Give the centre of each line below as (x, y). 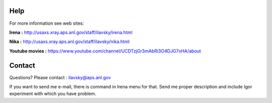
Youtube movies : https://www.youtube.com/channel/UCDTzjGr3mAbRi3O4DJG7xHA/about (105, 51)
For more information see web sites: (47, 23)
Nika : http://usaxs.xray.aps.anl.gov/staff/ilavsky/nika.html (70, 42)
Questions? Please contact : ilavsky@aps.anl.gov (60, 77)
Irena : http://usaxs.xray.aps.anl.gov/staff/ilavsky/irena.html (71, 32)
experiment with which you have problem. (53, 94)
